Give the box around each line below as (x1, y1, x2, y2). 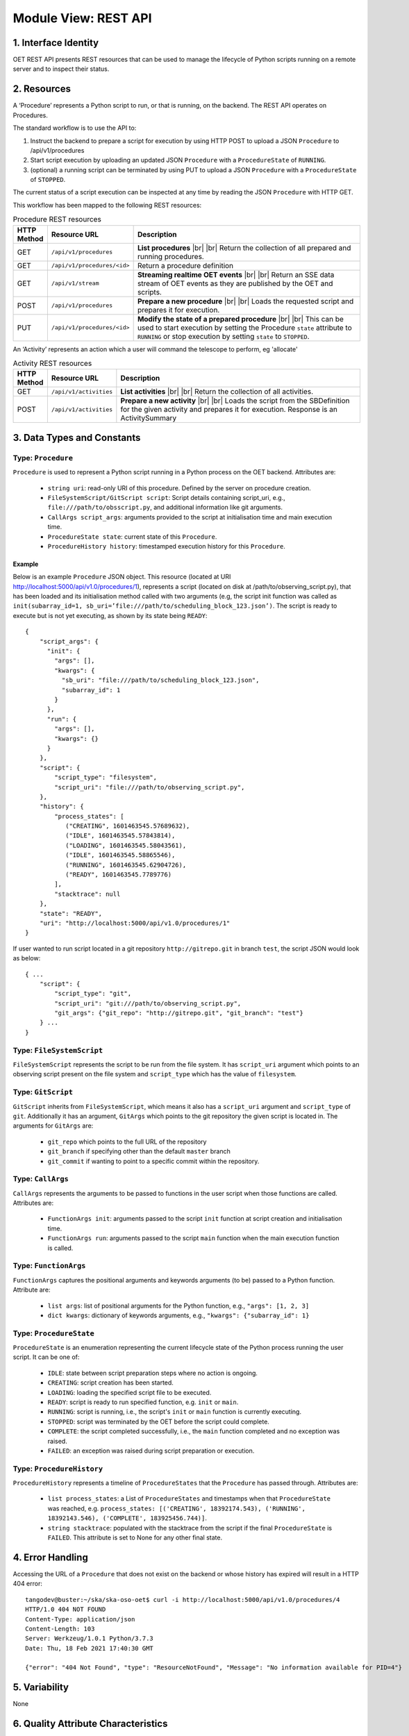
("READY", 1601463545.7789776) (65, 871, 172, 878)
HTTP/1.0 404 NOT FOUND (25, 1605, 106, 1614)
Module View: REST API (12, 10, 152, 26)
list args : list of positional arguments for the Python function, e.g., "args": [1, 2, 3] (47, 1301, 310, 1310)
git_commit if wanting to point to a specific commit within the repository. (47, 1157, 260, 1165)
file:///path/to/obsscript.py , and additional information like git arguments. (47, 503, 283, 512)
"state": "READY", (39, 910, 103, 917)
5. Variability (12, 1681, 69, 1694)
